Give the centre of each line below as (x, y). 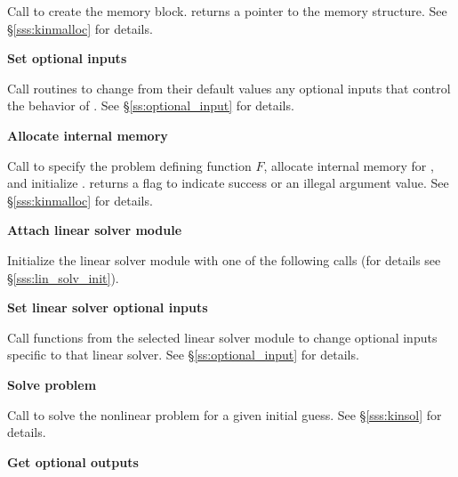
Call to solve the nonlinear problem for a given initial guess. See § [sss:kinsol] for (225, 414)
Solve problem (52, 384)
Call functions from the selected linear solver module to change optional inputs (222, 337)
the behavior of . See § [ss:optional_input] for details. (151, 105)
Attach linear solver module (95, 230)
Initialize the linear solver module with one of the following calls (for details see (224, 259)
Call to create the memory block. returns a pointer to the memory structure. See (227, 11)
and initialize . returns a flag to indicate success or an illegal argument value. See (228, 183)
